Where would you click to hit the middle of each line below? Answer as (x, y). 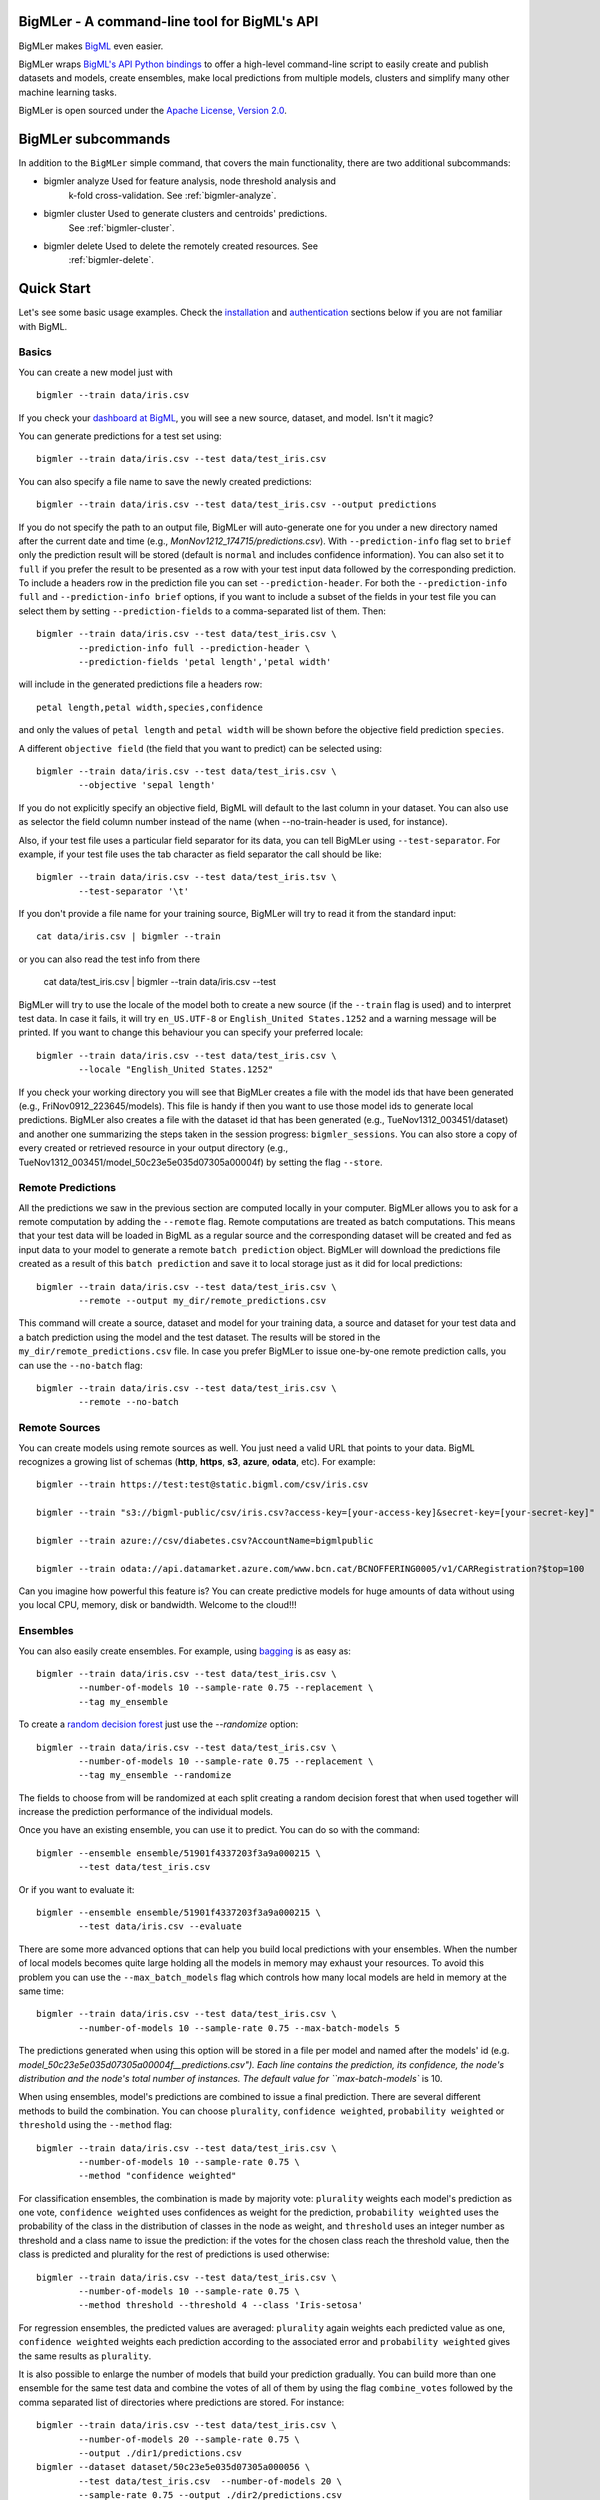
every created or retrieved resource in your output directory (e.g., (153, 1148)
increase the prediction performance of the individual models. (146, 1812)
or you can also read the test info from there (109, 959)
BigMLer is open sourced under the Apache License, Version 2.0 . (152, 111)
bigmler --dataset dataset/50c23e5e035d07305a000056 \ (173, 2467)
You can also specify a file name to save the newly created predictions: (165, 481)
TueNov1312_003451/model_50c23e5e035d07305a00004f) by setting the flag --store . (201, 1162)
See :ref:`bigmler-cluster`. (121, 227)
